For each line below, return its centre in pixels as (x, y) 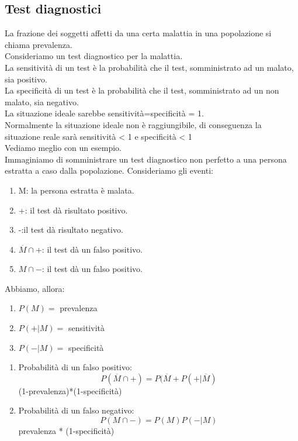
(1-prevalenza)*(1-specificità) (70, 390)
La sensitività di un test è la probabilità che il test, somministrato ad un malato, (149, 67)
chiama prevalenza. (39, 44)
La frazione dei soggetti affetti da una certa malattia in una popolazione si (138, 33)
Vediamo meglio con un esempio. (63, 148)
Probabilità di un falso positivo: (75, 367)
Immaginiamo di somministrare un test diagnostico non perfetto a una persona (146, 159)
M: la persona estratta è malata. (76, 190)
